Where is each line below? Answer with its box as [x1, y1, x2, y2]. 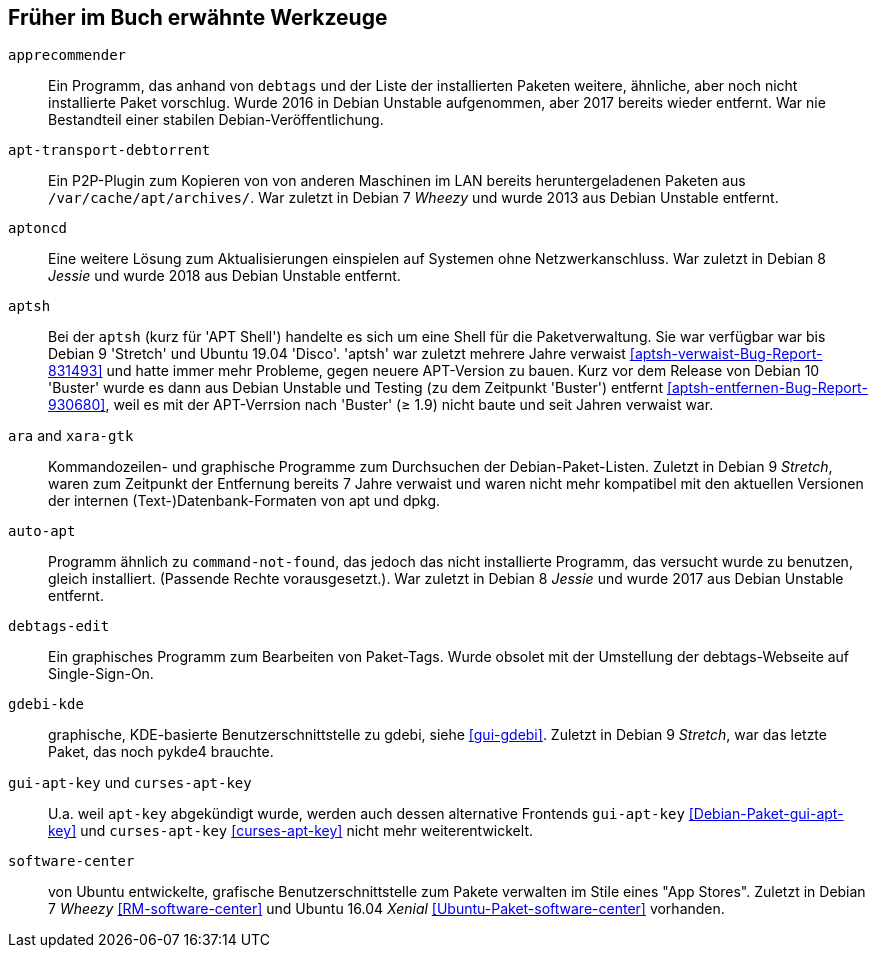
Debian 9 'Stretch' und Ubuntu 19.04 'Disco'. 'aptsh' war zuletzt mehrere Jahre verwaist [48, 345, 626, 363]
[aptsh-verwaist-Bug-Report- [629, 345, 823, 363]
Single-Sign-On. [48, 665, 154, 683]
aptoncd [8, 220, 68, 237]
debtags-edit [8, 618, 110, 635]
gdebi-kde [8, 696, 84, 713]
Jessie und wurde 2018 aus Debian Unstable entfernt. [48, 267, 401, 285]
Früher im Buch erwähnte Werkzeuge [8, 5, 388, 30]
